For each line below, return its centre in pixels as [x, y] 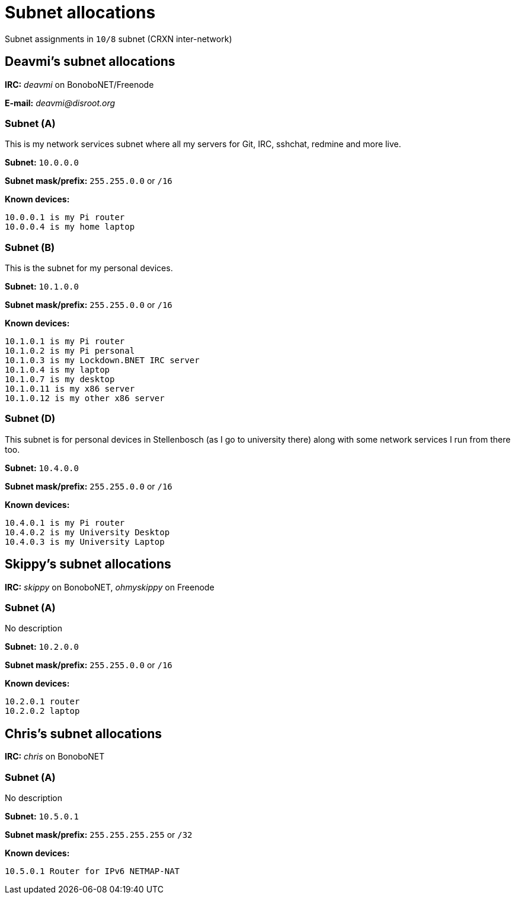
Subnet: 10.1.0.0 [42, 287]
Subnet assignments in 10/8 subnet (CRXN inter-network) [119, 39]
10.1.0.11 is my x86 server [70, 389]
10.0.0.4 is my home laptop [70, 227]
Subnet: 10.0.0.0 [42, 163]
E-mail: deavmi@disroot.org [60, 103]
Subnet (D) [30, 419]
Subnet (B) [30, 247]
